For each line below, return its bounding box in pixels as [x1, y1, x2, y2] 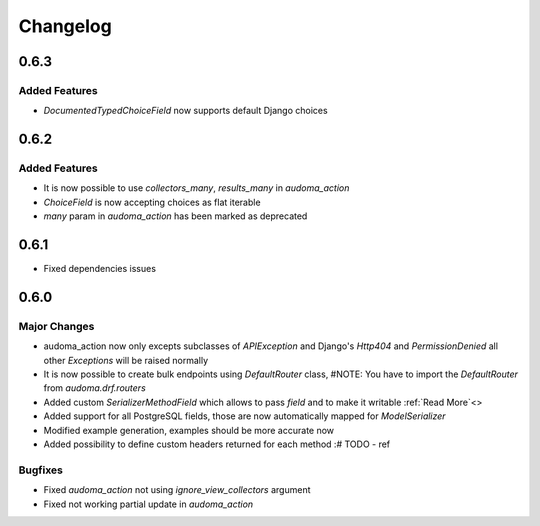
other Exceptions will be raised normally [43, 354, 209, 366]
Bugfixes [18, 463, 64, 477]
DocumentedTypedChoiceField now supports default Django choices [43, 105, 329, 117]
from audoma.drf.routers [43, 382, 147, 394]
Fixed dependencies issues [43, 263, 157, 275]
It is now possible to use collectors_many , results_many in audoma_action [43, 182, 350, 194]
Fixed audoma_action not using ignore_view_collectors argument [43, 484, 311, 496]
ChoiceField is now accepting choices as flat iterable [43, 196, 261, 208]
